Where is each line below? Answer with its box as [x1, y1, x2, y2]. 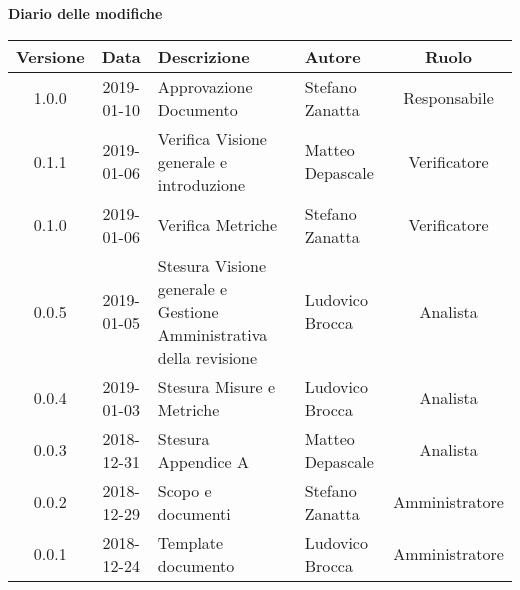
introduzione [157, 172, 246, 196]
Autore [304, 44, 361, 68]
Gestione [157, 299, 219, 323]
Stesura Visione [157, 253, 267, 277]
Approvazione [157, 74, 253, 98]
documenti [157, 501, 231, 525]
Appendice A [157, 449, 249, 473]
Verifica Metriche [157, 213, 278, 237]
